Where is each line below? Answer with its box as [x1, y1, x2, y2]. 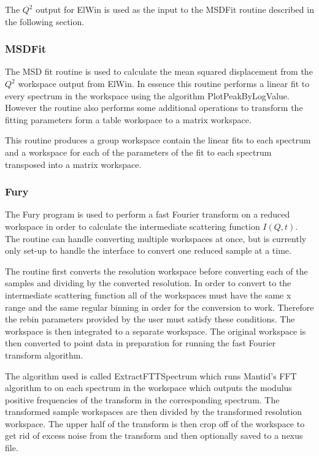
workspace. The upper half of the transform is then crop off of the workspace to [5, 417, 305, 430]
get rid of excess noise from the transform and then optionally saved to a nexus [5, 429, 303, 442]
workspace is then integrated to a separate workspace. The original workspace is [5, 324, 306, 337]
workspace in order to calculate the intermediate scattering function [5, 219, 260, 232]
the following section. [5, 15, 85, 28]
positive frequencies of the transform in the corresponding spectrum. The [5, 393, 280, 406]
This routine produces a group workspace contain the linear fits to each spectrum [5, 134, 311, 146]
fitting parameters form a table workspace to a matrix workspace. [5, 113, 252, 126]
